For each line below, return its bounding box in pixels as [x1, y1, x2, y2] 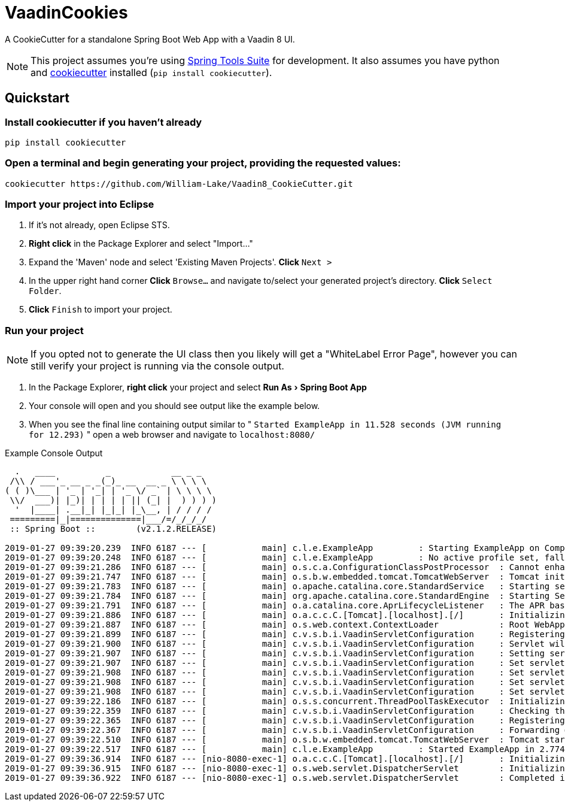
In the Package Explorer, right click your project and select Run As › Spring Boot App [29, 382, 367, 393]
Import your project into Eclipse [5, 198, 154, 211]
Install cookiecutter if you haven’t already [5, 116, 202, 128]
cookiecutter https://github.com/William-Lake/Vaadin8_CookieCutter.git [5, 178, 353, 189]
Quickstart [5, 90, 70, 106]
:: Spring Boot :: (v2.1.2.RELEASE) [10, 524, 217, 534]
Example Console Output [5, 448, 103, 459]
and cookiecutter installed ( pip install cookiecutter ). [31, 66, 272, 78]
